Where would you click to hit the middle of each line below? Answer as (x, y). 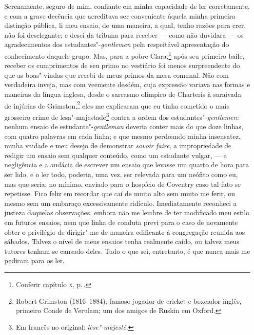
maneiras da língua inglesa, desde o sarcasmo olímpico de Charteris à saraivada (123, 94)
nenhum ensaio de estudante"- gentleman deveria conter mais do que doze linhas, (124, 126)
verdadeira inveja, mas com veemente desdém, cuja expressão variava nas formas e (127, 84)
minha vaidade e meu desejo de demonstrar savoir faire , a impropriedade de (118, 145)
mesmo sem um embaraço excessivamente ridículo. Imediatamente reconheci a (121, 203)
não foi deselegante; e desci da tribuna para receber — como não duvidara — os (124, 34)
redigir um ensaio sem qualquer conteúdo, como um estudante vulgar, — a (116, 155)
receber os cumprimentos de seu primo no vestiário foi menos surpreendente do (122, 65)
